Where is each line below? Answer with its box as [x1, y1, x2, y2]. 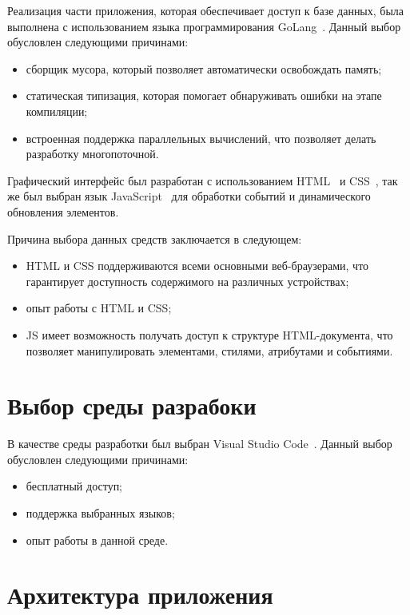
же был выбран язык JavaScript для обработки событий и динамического [7, 188, 371, 204]
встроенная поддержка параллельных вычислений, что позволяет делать [26, 129, 376, 146]
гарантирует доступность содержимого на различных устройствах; [26, 272, 349, 289]
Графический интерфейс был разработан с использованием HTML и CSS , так [7, 172, 398, 188]
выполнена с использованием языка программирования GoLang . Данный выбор [7, 18, 401, 34]
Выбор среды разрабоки [7, 389, 257, 422]
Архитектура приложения [7, 578, 273, 611]
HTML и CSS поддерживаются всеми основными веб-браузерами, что [26, 257, 369, 274]
